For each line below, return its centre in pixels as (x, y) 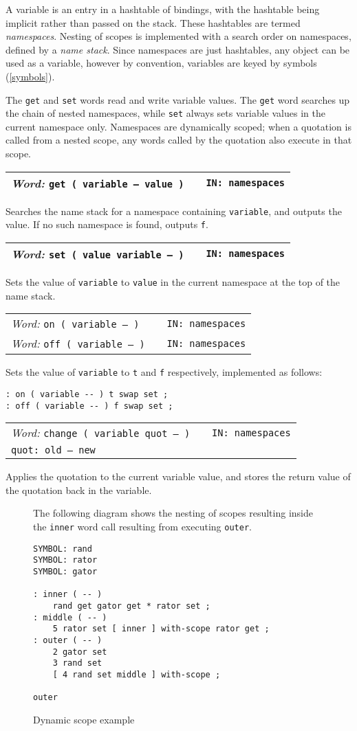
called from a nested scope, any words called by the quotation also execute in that (179, 140)
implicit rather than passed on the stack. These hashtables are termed (153, 22)
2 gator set (80, 652)
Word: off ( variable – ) (78, 344)
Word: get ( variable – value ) (98, 183)
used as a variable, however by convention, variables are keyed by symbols (161, 63)
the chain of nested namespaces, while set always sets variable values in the (165, 113)
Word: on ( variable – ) (75, 324)
